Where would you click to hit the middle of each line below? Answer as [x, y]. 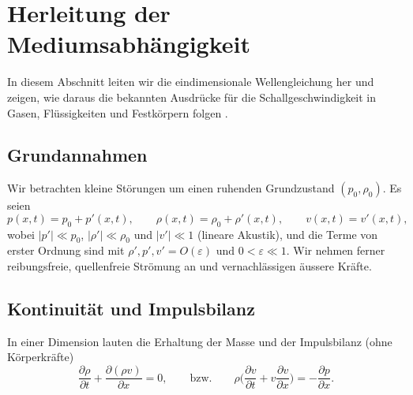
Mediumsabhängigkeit [129, 44]
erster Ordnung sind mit [66, 250]
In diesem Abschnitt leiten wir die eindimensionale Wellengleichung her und [191, 82]
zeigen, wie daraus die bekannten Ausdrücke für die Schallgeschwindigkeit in [192, 97]
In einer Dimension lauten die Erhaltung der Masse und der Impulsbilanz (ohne [200, 341]
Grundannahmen [77, 155]
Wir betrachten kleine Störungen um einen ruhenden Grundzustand [171, 188]
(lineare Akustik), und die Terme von [288, 234]
